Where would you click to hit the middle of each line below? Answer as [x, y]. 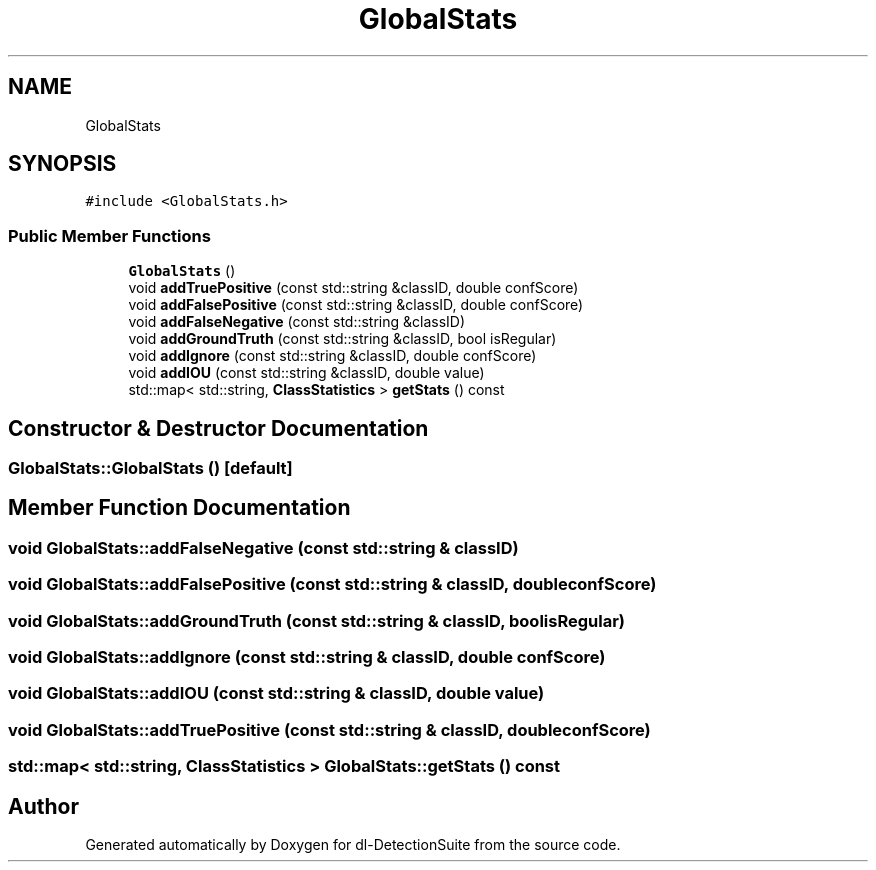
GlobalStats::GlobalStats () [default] [150, 468]
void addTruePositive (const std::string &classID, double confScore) [353, 288]
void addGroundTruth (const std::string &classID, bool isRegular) [342, 339]
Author [43, 806]
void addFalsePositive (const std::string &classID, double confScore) [356, 305]
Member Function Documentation [179, 508]
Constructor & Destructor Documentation [218, 428]
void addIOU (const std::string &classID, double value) [306, 373]
